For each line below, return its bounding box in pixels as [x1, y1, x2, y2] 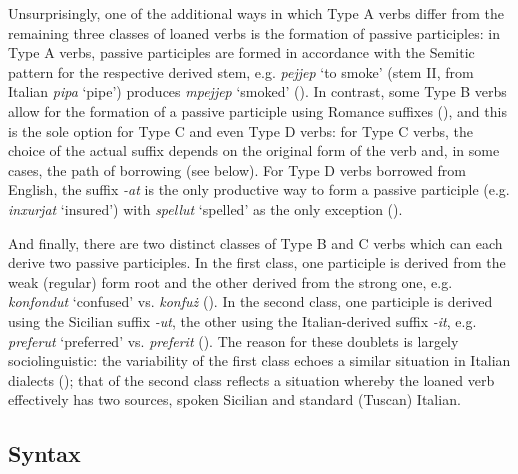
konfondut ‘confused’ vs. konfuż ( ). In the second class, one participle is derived [8, 291, 493, 312]
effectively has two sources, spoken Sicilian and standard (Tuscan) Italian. [8, 389, 461, 410]
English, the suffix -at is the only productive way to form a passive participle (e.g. [8, 179, 510, 200]
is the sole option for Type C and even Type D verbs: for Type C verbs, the [8, 120, 473, 141]
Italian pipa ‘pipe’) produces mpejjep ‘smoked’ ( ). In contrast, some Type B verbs [8, 81, 507, 102]
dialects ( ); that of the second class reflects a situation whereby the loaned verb [8, 369, 495, 390]
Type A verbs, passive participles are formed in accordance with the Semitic [8, 42, 475, 63]
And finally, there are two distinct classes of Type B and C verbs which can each [8, 232, 503, 253]
